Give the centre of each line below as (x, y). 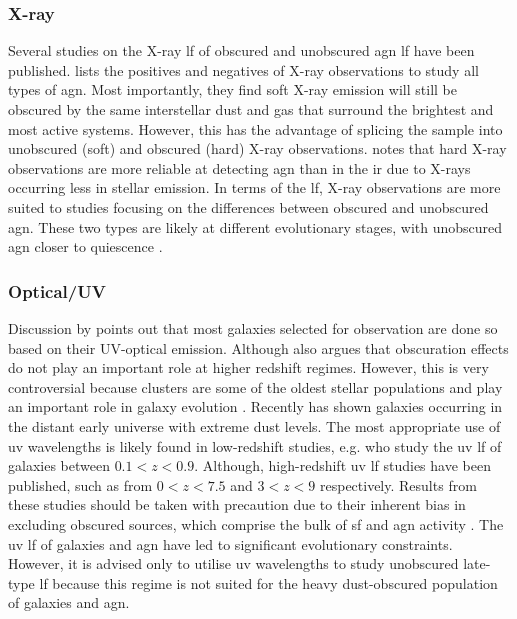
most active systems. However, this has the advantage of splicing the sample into (255, 128)
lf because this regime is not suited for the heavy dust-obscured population (268, 582)
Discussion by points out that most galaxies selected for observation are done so (253, 327)
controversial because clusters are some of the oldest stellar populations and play (255, 386)
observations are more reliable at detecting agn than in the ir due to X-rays (239, 167)
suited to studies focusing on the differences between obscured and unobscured (248, 206)
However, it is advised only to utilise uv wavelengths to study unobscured (233, 563)
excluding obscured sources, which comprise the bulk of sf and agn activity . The (256, 523)
